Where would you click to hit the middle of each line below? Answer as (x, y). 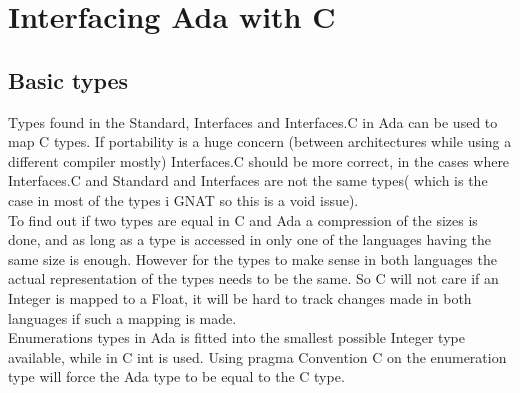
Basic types (68, 79)
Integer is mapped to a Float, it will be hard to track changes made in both (240, 297)
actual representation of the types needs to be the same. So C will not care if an (253, 278)
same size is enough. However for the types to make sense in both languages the (252, 258)
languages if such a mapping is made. (122, 317)
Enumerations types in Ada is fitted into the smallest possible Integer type (236, 337)
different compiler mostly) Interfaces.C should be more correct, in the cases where (259, 160)
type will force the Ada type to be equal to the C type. (176, 376)
